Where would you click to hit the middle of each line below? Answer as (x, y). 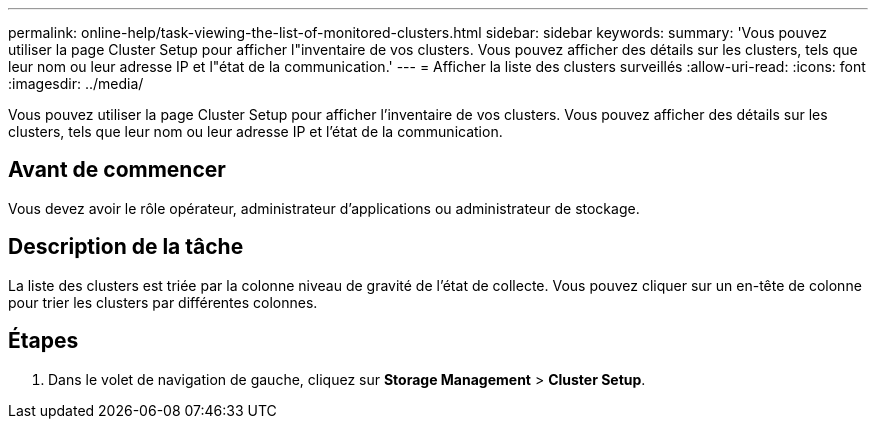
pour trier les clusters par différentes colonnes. (163, 302)
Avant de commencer (117, 170)
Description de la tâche (126, 247)
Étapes (43, 341)
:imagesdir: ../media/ (76, 83)
